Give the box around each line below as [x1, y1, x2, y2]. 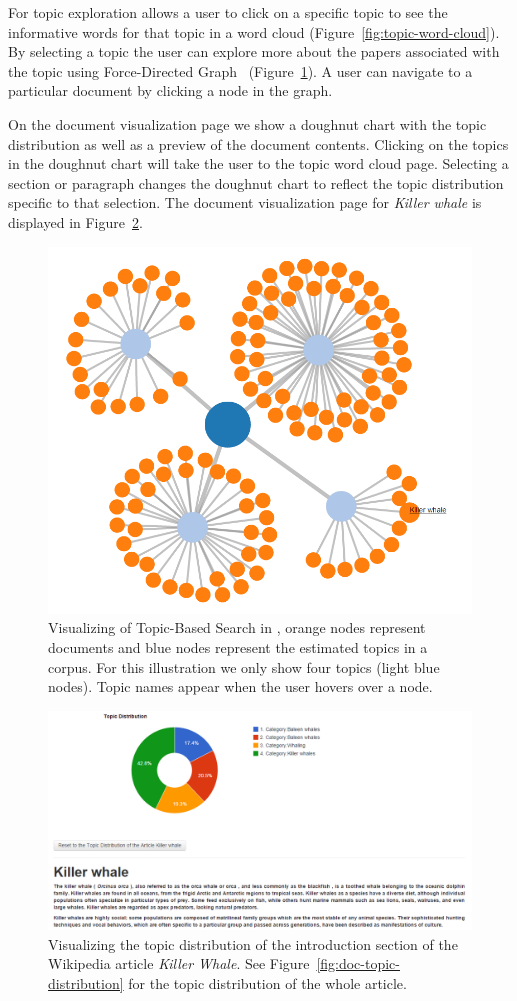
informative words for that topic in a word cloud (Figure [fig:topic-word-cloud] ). [8, 21, 500, 42]
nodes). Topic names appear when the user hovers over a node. [48, 676, 433, 697]
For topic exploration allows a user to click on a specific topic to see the [8, 2, 448, 22]
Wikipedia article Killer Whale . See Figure [48, 953, 310, 974]
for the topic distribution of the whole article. [128, 973, 407, 994]
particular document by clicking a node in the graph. [8, 80, 333, 101]
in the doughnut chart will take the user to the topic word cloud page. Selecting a [8, 153, 509, 174]
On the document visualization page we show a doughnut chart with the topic [8, 113, 487, 134]
